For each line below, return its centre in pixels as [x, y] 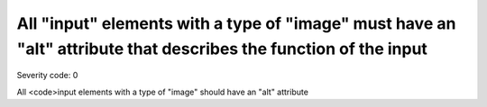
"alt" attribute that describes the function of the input [222, 49]
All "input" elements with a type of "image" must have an [236, 23]
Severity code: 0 [47, 76]
